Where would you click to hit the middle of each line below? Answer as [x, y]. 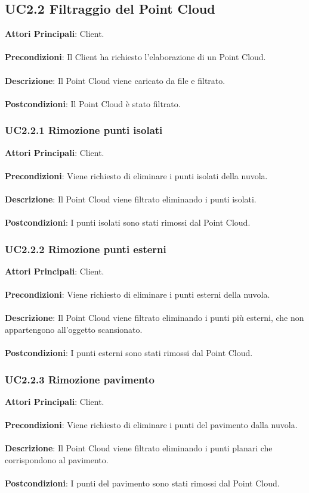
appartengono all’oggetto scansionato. [74, 329]
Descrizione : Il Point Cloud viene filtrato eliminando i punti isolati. [131, 199]
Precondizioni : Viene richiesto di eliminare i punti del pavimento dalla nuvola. [151, 425]
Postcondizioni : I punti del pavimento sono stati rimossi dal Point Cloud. [142, 483]
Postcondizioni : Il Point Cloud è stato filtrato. [93, 103]
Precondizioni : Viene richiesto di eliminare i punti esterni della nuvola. [137, 294]
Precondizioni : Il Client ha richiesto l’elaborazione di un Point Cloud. [135, 57]
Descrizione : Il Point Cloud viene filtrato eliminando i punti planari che [139, 448]
